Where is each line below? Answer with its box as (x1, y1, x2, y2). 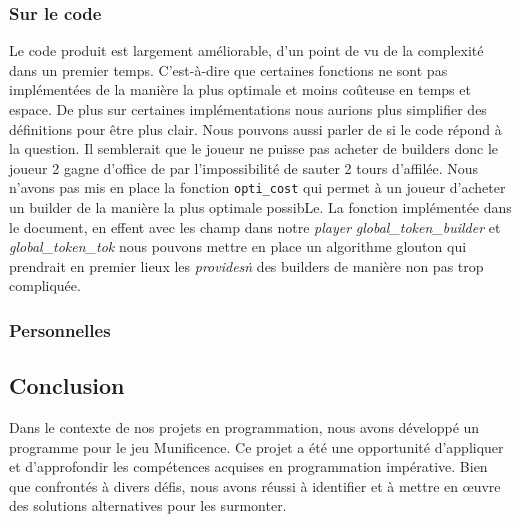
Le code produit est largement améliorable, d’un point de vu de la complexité (9, 40, 484, 61)
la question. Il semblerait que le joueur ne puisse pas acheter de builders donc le (9, 138, 499, 159)
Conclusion (9, 370, 125, 401)
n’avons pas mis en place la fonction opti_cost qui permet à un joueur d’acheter (9, 177, 506, 198)
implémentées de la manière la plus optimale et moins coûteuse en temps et (9, 79, 471, 100)
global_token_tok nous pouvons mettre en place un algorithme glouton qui (9, 236, 467, 257)
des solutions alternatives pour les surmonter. (9, 495, 287, 516)
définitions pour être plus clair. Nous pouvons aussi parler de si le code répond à (9, 118, 502, 139)
